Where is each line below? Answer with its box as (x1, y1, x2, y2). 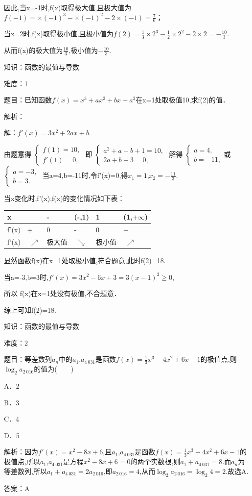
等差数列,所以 (4, 466, 47, 476)
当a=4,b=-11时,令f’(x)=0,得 (42, 170, 128, 180)
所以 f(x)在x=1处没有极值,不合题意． (4, 288, 121, 298)
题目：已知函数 (4, 95, 52, 105)
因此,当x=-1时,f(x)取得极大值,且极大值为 (4, 2, 132, 12)
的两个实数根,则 (130, 456, 181, 467)
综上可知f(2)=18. (4, 304, 56, 315)
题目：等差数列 (4, 354, 52, 364)
